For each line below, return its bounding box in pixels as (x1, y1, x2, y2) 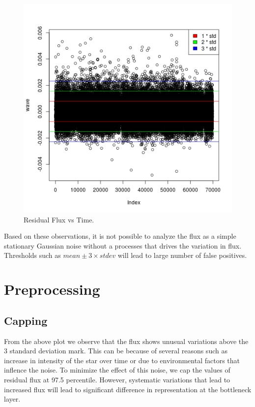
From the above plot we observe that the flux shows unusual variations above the (4, 336, 249, 346)
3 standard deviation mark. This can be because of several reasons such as (4, 345, 227, 356)
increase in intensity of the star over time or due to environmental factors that (4, 355, 240, 365)
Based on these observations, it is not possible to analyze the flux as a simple (4, 231, 236, 241)
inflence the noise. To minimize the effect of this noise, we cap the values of (4, 365, 230, 375)
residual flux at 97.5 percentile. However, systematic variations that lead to (4, 374, 230, 384)
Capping (4, 313, 48, 328)
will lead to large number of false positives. (117, 250, 247, 260)
